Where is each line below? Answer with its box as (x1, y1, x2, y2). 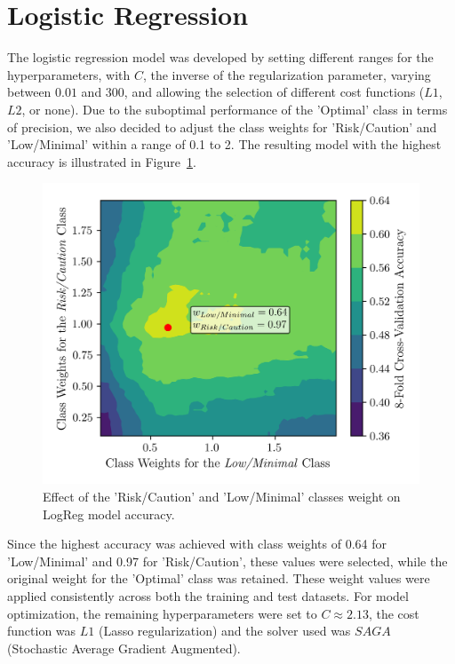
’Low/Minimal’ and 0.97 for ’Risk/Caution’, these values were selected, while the (7, 551, 448, 570)
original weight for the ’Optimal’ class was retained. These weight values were (7, 569, 430, 588)
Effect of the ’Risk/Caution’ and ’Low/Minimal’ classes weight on (43, 486, 401, 505)
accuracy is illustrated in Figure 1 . (7, 152, 196, 170)
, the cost (368, 604, 419, 622)
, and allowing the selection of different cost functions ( (124, 83, 425, 101)
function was (7, 621, 76, 640)
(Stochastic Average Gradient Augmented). (7, 638, 241, 657)
